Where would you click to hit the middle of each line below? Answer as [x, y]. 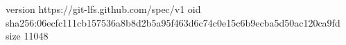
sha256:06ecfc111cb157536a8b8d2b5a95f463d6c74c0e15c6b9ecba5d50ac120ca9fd [173, 22]
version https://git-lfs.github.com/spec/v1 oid [103, 9]
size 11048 [27, 36]
